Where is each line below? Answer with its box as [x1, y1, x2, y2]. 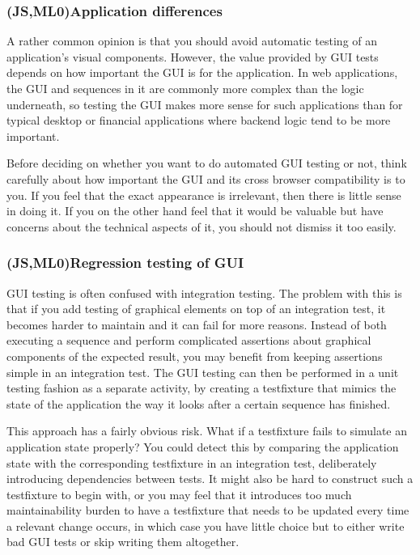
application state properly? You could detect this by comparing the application [6, 438, 399, 455]
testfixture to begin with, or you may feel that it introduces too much [6, 485, 352, 502]
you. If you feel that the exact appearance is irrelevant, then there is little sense [6, 186, 401, 203]
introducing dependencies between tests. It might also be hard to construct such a [6, 470, 414, 487]
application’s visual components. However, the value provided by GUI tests [6, 48, 379, 65]
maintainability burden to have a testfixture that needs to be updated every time [6, 502, 409, 519]
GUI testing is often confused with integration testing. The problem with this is [6, 284, 402, 301]
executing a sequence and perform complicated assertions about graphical [6, 332, 371, 349]
